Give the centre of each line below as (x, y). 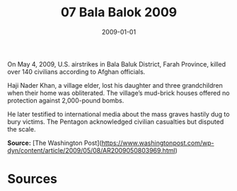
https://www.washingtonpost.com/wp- (158, 143)
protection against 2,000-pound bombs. (66, 100)
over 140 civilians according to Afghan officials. (76, 71)
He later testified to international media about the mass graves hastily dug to (118, 114)
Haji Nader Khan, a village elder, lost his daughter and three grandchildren (115, 85)
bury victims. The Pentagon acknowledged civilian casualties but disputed (116, 122)
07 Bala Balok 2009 (119, 12)
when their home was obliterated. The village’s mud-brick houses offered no (118, 93)
